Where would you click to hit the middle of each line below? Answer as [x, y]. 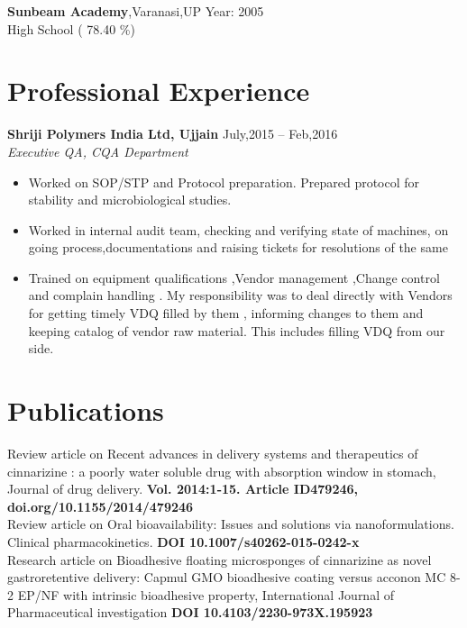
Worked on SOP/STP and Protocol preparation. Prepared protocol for [224, 182]
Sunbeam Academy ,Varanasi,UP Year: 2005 [136, 11]
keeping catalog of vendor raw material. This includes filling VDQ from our [237, 330]
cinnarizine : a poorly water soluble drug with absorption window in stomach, [222, 471]
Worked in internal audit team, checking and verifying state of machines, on [238, 229]
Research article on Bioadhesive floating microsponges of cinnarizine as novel [220, 559]
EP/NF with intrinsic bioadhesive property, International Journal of [206, 594]
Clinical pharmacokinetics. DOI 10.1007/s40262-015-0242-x [183, 541]
